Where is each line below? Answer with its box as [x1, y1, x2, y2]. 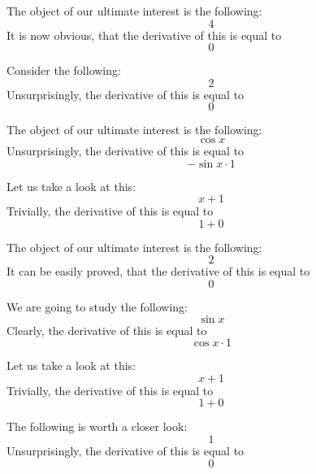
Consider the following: [6, 62, 121, 79]
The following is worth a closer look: [6, 418, 188, 435]
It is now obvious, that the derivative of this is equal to [6, 26, 282, 43]
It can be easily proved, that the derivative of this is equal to [6, 263, 310, 280]
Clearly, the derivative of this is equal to [6, 321, 207, 338]
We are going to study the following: [6, 298, 188, 315]
